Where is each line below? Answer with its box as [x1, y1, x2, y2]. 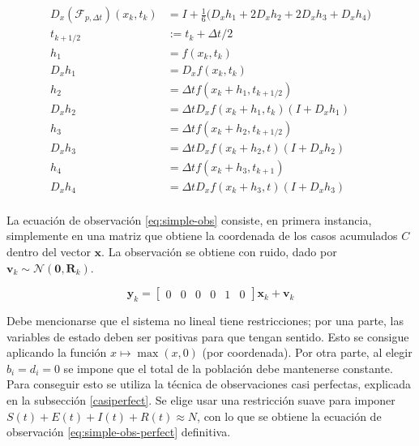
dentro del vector [6, 242, 91, 259]
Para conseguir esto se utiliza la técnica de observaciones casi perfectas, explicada [6, 375, 411, 392]
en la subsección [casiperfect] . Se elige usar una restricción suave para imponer [6, 391, 395, 408]
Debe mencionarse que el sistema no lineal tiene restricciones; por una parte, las [6, 311, 404, 328]
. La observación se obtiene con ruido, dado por [101, 242, 337, 259]
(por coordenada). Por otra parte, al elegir [202, 344, 413, 361]
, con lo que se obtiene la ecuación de [197, 407, 382, 424]
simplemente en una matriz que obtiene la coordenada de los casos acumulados [6, 227, 398, 244]
